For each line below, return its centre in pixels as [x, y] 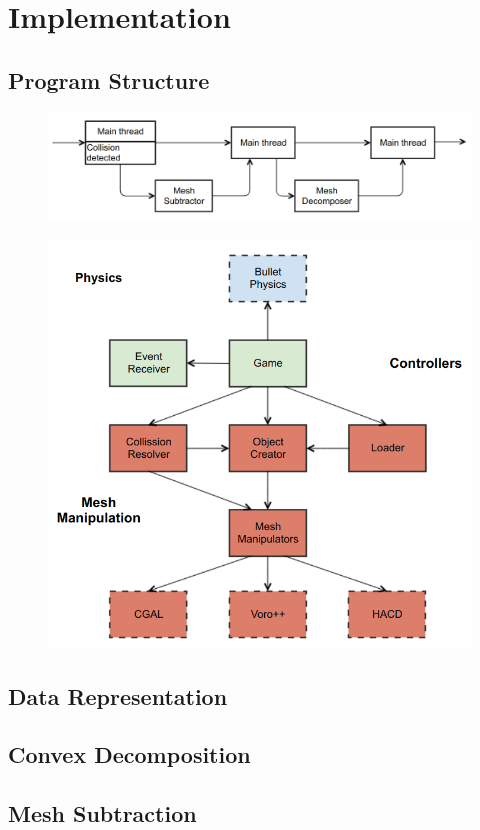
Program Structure [109, 79]
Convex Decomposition [129, 754]
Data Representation [118, 695]
